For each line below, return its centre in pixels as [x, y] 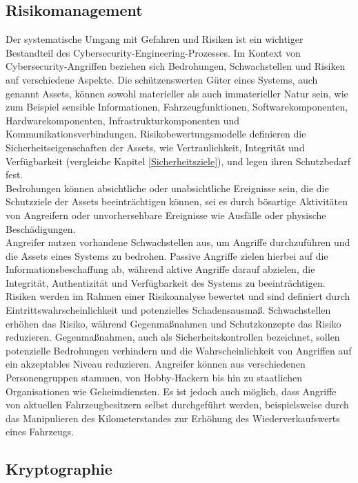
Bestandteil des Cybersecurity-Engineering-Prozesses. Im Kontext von [153, 52]
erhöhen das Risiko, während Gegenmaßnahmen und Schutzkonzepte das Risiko [173, 323]
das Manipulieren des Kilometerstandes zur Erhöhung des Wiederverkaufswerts [173, 418]
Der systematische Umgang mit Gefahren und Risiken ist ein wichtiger [155, 39]
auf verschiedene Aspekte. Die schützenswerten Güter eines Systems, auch [162, 79]
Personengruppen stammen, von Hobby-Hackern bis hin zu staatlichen [154, 378]
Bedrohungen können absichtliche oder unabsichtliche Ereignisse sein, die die [167, 188]
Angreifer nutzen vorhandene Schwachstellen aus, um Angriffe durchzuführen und [178, 242]
